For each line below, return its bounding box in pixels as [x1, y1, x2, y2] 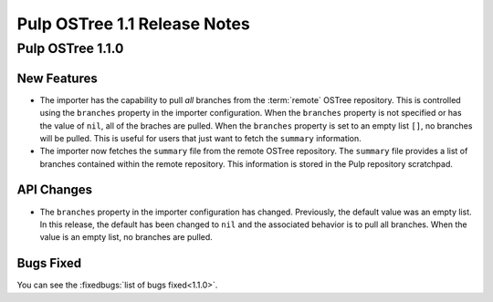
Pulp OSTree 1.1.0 [16, 40, 124, 57]
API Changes [16, 182, 93, 198]
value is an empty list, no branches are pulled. [39, 232, 214, 243]
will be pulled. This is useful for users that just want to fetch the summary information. [39, 132, 362, 143]
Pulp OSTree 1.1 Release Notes [16, 14, 250, 34]
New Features [16, 70, 98, 86]
